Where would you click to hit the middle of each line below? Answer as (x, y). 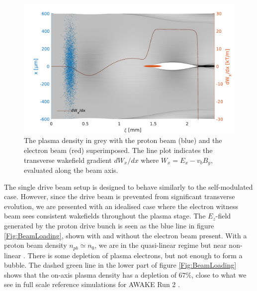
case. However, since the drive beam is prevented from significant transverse (120, 196)
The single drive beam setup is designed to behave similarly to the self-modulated (128, 186)
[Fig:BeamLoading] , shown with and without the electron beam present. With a (126, 235)
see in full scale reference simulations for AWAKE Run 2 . (92, 284)
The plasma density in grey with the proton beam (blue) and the (123, 140)
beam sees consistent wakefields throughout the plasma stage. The (105, 216)
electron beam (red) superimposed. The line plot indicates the (118, 150)
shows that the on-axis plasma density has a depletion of (90, 274)
